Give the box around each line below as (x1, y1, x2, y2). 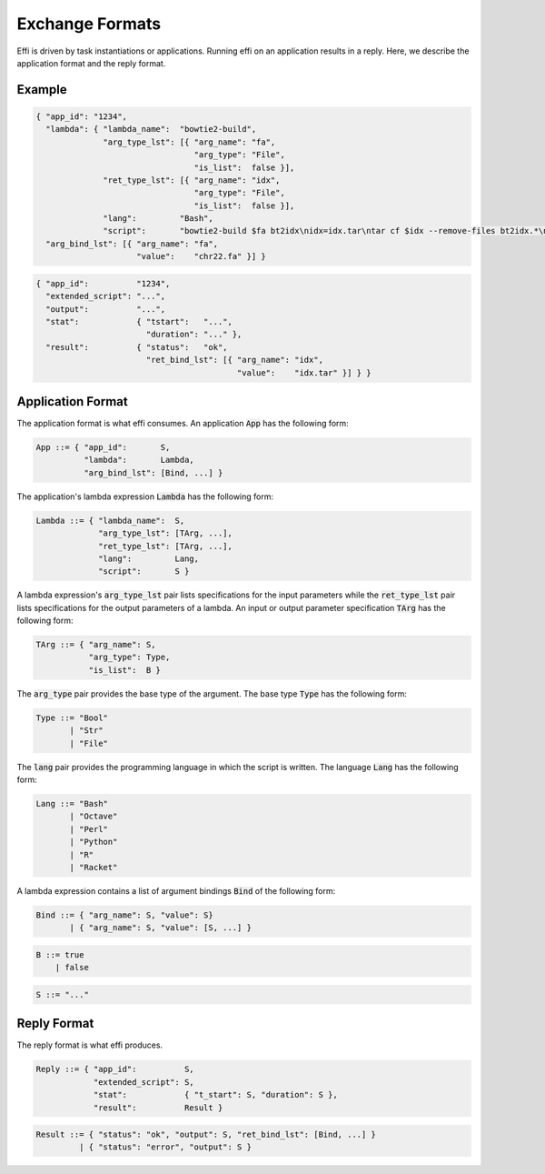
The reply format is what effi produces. (16, 1039, 163, 1050)
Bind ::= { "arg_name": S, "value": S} (35, 909, 213, 920)
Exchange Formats (16, 14, 162, 34)
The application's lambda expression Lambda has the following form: (16, 491, 274, 502)
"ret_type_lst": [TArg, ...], (98, 541, 233, 551)
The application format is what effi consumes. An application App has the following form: (16, 418, 349, 429)
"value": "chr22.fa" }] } (136, 251, 267, 262)
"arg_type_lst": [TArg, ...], (98, 528, 233, 538)
